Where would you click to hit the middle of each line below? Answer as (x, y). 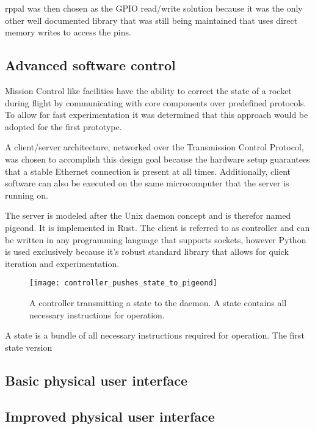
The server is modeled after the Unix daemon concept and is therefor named (148, 215)
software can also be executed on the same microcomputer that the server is (147, 183)
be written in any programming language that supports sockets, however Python (156, 239)
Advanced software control (90, 65)
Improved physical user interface (110, 416)
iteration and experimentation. (62, 263)
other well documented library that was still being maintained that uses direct (151, 20)
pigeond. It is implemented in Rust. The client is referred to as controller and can (157, 227)
